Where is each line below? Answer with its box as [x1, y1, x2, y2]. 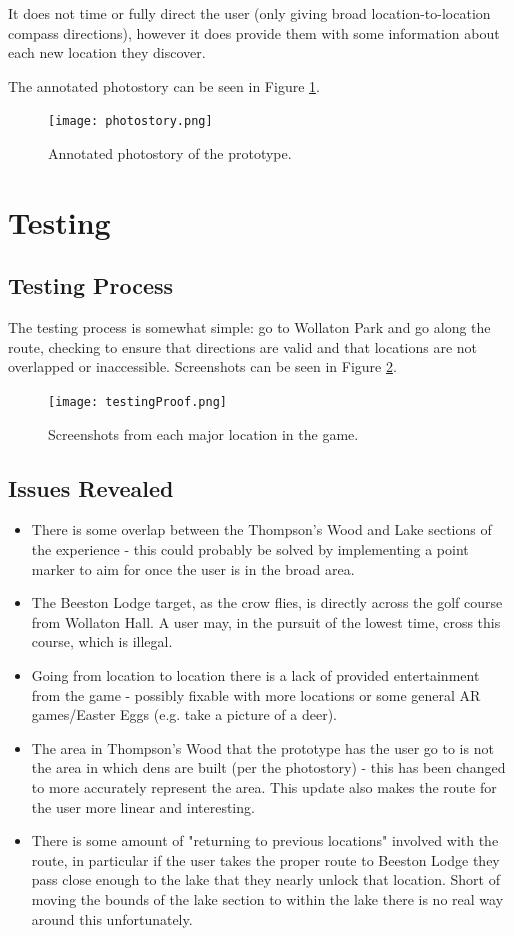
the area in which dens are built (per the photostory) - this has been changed [31, 757, 506, 778]
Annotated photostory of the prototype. [48, 143, 292, 164]
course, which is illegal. [31, 631, 173, 652]
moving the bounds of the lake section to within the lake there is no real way [31, 888, 504, 909]
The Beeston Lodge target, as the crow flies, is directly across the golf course [31, 592, 503, 613]
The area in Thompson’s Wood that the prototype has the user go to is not [31, 737, 494, 758]
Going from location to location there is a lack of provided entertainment [31, 665, 480, 685]
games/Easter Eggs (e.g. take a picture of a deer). [31, 704, 337, 725]
